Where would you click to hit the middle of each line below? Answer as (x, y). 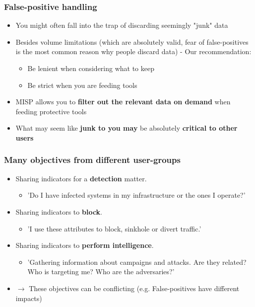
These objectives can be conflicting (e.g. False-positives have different (134, 288)
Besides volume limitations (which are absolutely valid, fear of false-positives (132, 41)
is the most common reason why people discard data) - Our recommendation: (133, 51)
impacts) (29, 298)
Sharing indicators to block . (59, 211)
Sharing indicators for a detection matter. (81, 178)
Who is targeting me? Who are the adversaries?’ (101, 271)
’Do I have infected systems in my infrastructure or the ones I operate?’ (136, 195)
